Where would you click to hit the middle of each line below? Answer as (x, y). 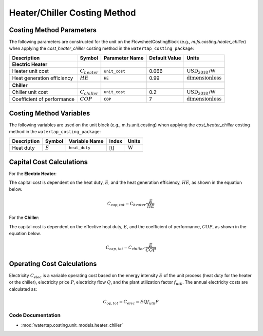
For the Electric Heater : (33, 174)
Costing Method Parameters (53, 30)
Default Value (165, 58)
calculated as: (23, 289)
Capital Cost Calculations (48, 162)
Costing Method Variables (49, 113)
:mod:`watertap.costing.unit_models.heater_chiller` (72, 325)
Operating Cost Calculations (53, 264)
